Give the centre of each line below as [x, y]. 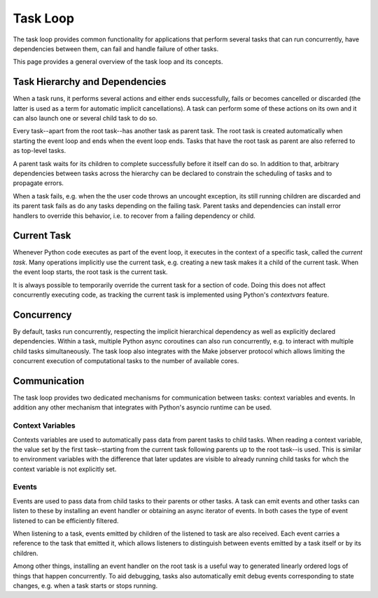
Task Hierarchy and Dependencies [90, 82]
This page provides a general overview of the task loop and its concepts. [118, 62]
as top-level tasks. [40, 151]
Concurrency [42, 314]
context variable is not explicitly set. [65, 469]
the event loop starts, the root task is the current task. [90, 272]
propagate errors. [38, 183]
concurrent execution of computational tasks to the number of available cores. [126, 361]
